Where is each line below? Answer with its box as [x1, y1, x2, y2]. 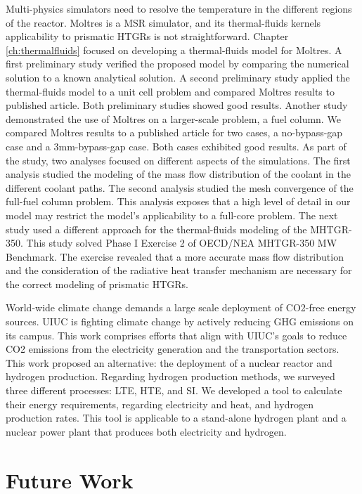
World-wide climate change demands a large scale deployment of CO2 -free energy [6, 300, 356, 315]
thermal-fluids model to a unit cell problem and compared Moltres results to [6, 84, 335, 98]
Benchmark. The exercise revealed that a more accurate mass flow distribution [6, 249, 344, 264]
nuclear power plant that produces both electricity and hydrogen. [6, 424, 287, 438]
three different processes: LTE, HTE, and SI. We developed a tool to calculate [6, 383, 342, 398]
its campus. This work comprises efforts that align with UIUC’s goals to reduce [6, 327, 347, 342]
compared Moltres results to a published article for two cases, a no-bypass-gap [6, 125, 343, 140]
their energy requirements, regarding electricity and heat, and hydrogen [6, 396, 313, 411]
